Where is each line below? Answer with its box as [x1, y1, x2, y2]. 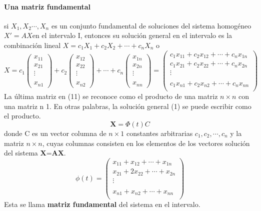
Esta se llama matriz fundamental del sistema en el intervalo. [4, 199, 200, 209]
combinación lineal [4, 39, 61, 50]
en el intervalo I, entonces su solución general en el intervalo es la [32, 30, 232, 40]
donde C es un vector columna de [4, 127, 106, 138]
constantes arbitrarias [126, 127, 193, 138]
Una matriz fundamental [4, 1, 91, 11]
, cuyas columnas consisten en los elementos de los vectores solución [42, 137, 250, 148]
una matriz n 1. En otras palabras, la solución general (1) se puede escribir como [4, 100, 251, 111]
